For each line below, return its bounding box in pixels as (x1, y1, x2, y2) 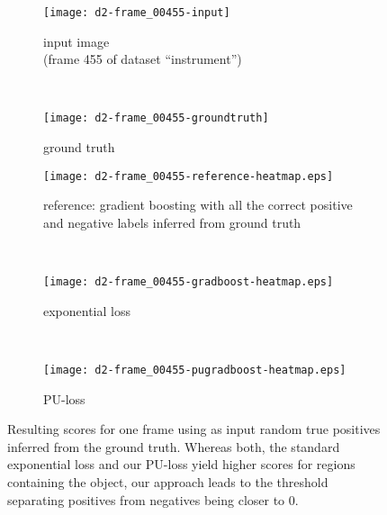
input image (43, 32, 110, 50)
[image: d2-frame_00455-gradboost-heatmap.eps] (43, 276, 334, 289)
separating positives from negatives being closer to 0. (7, 490, 299, 509)
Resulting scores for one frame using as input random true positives (7, 420, 381, 438)
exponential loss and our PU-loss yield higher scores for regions (7, 455, 355, 474)
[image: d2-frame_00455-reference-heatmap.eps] (43, 169, 334, 183)
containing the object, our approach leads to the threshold (7, 473, 328, 491)
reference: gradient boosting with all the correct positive (43, 195, 353, 214)
